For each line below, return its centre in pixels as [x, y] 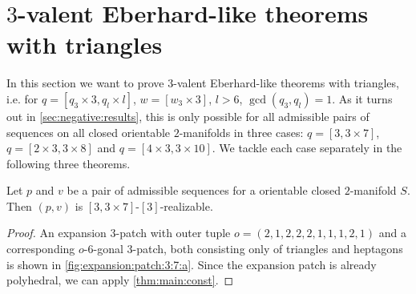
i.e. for [22, 98]
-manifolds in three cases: [241, 132]
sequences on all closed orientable [89, 132]
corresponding [41, 249]
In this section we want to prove [85, 83]
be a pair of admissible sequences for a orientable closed [204, 190]
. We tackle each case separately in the [307, 148]
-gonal [108, 249]
